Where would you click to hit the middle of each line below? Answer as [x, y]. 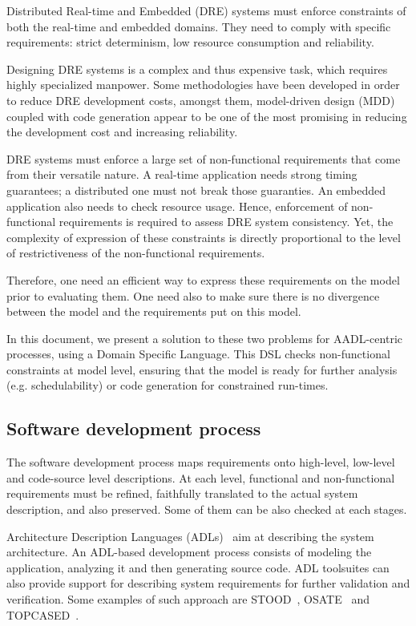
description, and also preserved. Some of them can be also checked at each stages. [207, 509]
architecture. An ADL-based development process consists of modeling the [189, 552]
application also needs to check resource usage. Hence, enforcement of [177, 206]
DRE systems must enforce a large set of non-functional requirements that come [204, 158]
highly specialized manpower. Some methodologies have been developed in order [203, 85]
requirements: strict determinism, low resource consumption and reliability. [190, 42]
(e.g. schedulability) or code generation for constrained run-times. [168, 385]
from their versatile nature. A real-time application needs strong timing [182, 174]
